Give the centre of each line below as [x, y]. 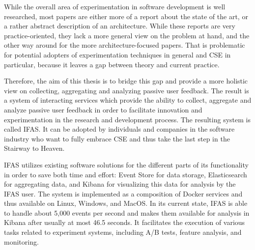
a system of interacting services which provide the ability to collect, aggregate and [128, 100]
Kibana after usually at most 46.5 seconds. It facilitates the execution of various [125, 222]
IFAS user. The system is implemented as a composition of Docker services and [123, 193]
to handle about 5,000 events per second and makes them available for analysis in [127, 212]
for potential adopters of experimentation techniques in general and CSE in [117, 54]
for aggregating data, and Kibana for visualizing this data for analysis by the [120, 184]
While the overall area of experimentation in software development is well [115, 6]
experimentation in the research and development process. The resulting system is [127, 119]
